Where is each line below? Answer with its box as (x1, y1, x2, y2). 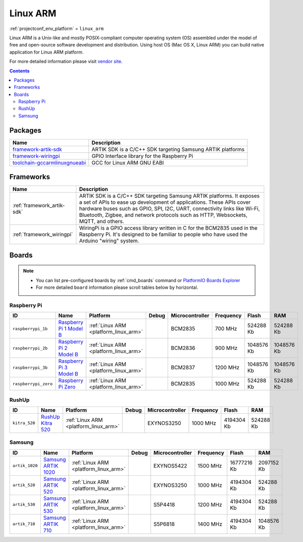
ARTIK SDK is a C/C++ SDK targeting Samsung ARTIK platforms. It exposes (79, 193, 260, 200)
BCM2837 (171, 364, 196, 371)
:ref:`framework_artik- (12, 202, 65, 209)
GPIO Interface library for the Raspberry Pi (92, 152, 194, 159)
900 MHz (214, 344, 238, 351)
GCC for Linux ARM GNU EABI (92, 159, 164, 166)
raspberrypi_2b (12, 345, 48, 351)
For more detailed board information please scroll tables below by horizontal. (36, 284, 199, 290)
